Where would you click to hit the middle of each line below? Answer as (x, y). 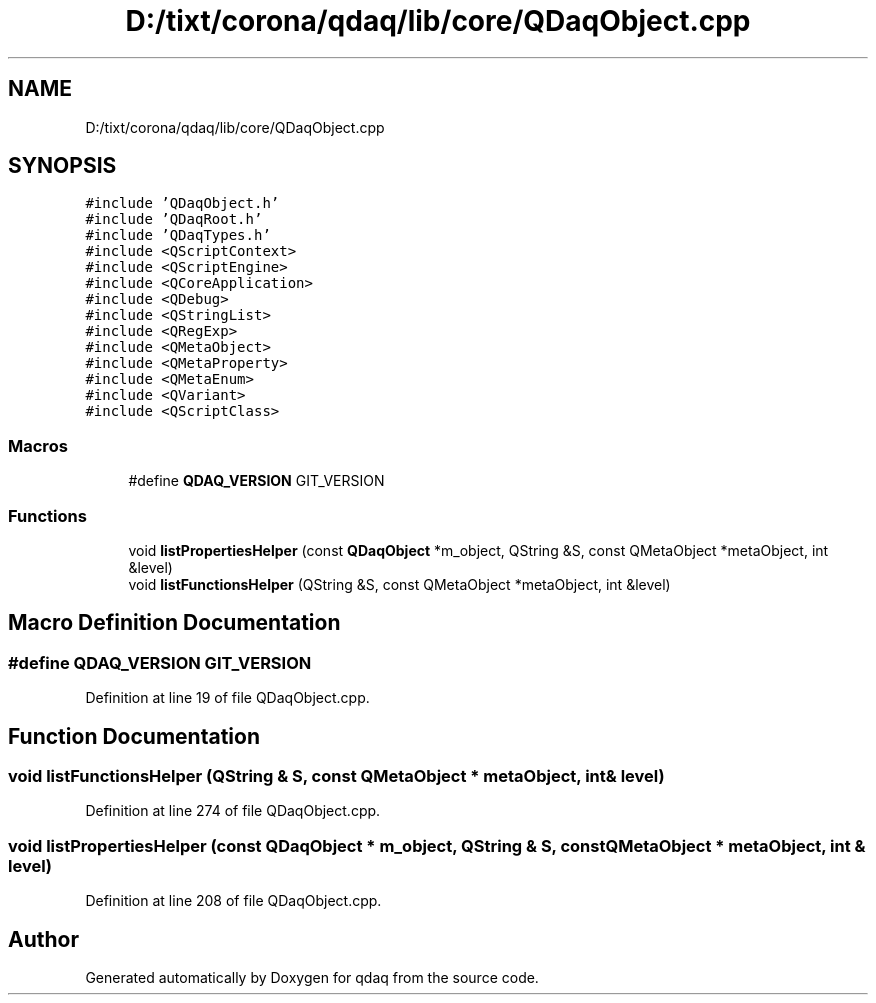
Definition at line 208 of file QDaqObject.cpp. (233, 901)
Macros (38, 445)
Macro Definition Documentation (174, 623)
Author (43, 939)
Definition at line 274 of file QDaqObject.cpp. (233, 811)
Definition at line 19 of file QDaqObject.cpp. (227, 698)
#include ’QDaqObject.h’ (182, 203)
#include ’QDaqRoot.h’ (174, 219)
